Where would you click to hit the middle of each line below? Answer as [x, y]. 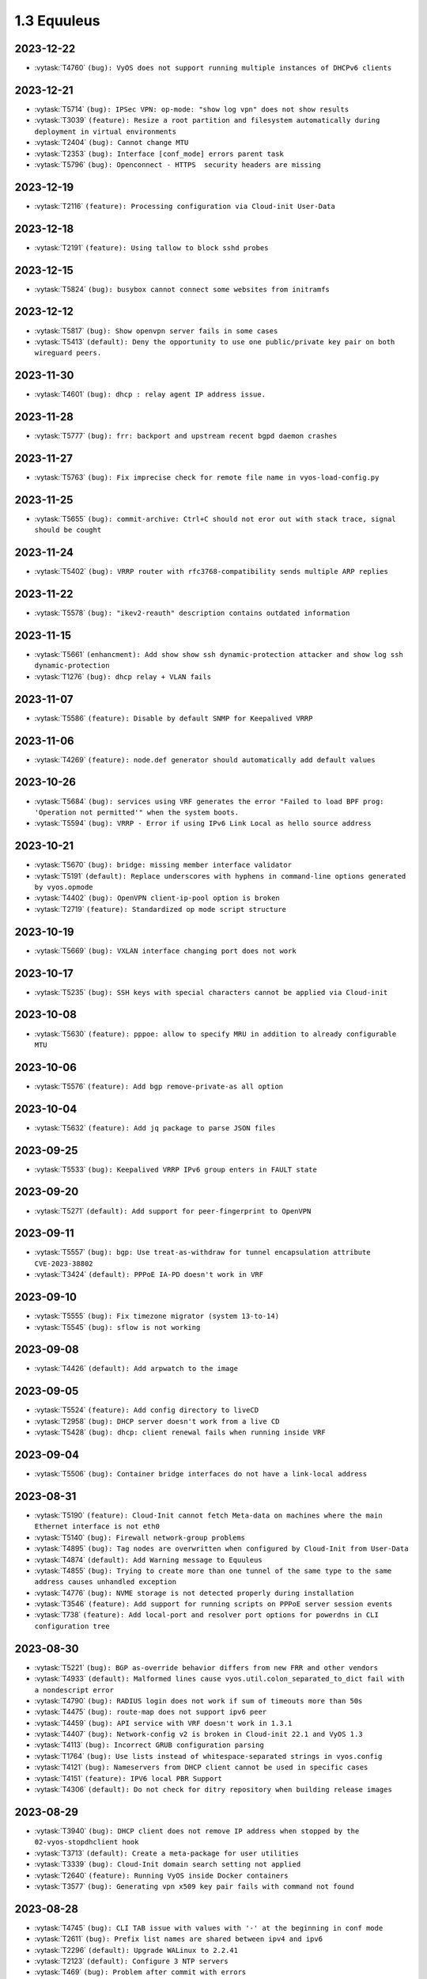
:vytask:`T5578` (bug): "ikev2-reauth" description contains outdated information [192, 613]
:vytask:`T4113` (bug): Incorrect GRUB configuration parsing [149, 1745]
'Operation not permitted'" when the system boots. [137, 812]
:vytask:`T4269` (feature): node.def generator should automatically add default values [205, 759]
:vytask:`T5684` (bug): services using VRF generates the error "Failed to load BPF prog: [209, 801]
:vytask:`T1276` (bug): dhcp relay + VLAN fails [123, 676]
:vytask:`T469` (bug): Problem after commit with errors [140, 1972]
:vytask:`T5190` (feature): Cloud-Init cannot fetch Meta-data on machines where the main [208, 1515]
